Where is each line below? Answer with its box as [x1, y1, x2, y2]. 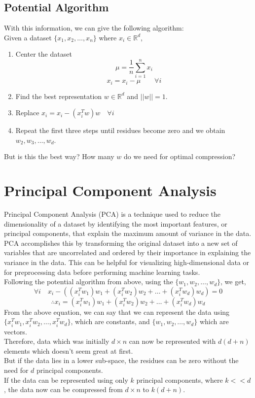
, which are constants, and [71, 316, 150, 327]
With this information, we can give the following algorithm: [4, 23, 184, 33]
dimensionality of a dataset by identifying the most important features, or [4, 218, 227, 229]
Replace [15, 107, 39, 118]
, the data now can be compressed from [4, 384, 123, 395]
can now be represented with [129, 336, 216, 346]
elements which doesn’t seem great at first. [4, 345, 133, 356]
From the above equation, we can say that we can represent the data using [4, 306, 230, 317]
